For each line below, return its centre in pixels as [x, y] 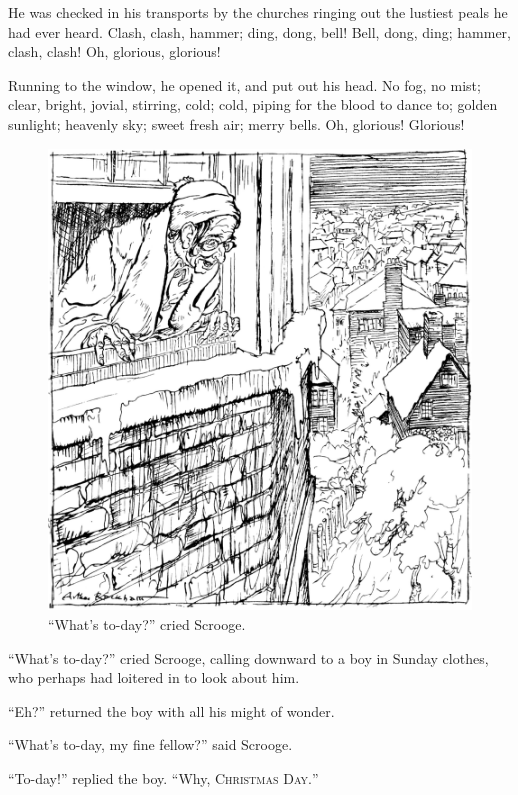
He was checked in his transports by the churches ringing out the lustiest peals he [258, 12]
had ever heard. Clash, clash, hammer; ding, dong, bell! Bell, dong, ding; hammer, [259, 31]
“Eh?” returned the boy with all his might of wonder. [171, 710]
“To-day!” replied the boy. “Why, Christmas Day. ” [163, 778]
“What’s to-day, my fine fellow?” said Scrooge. [150, 744]
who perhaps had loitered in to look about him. [154, 677]
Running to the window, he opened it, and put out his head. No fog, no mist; [244, 84]
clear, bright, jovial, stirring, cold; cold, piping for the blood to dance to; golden [253, 104]
